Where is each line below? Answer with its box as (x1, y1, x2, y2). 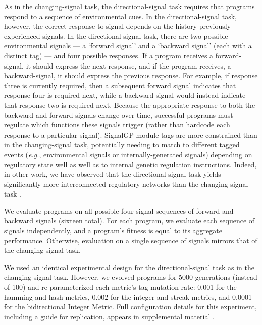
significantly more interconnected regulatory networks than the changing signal (4, 178, 248, 189)
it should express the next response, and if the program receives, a (26, 60, 231, 71)
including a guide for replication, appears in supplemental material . (4, 311, 215, 321)
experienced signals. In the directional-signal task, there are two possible (4, 30, 228, 41)
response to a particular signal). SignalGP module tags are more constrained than (4, 129, 257, 140)
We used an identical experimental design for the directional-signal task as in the (4, 262, 254, 272)
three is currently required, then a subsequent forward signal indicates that (4, 80, 236, 90)
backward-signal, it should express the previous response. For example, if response (4, 70, 258, 81)
